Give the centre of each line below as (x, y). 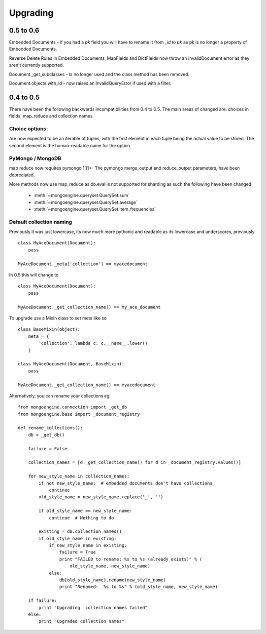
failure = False (48, 449)
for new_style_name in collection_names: (79, 476)
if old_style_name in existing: (78, 538)
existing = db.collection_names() (80, 532)
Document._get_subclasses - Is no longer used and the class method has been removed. (99, 74)
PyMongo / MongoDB (35, 158)
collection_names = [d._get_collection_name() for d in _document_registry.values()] (134, 462)
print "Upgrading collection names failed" (93, 608)
